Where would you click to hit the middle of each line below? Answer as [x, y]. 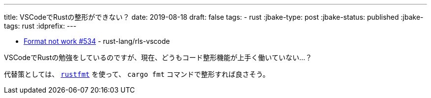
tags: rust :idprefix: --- [40, 26]
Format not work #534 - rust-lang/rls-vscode [97, 41]
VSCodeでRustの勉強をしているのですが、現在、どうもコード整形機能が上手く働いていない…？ [158, 57]
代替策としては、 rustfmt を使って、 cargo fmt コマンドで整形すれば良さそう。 [137, 74]
